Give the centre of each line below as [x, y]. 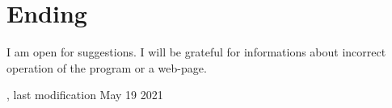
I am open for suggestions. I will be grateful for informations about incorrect [196, 52]
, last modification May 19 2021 [85, 95]
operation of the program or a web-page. [107, 67]
